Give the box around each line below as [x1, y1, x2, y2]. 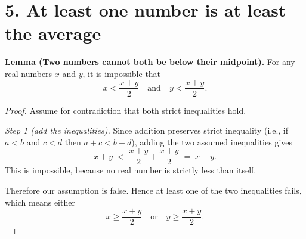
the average [5, 21, 101, 45]
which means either [5, 195, 75, 208]
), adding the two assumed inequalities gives [131, 135, 293, 148]
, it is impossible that [82, 67, 161, 79]
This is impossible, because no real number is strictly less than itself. [5, 164, 256, 176]
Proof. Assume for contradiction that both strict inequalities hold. [5, 104, 246, 116]
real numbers [5, 67, 52, 79]
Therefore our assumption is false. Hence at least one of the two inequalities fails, [5, 184, 302, 196]
